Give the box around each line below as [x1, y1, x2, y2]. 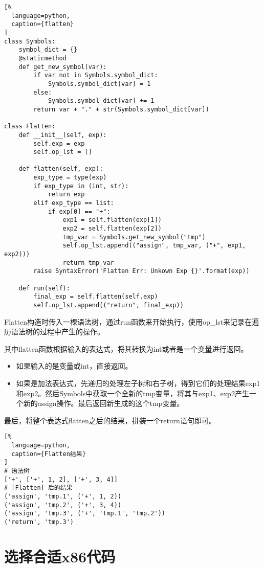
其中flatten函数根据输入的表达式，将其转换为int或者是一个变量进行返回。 [4, 343, 248, 354]
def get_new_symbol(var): [18, 63, 107, 71]
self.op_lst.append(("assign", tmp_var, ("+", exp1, [62, 242, 246, 249]
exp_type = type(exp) [33, 174, 107, 181]
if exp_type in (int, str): [33, 182, 129, 190]
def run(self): [18, 284, 70, 292]
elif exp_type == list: [33, 199, 114, 207]
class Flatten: [4, 123, 56, 130]
